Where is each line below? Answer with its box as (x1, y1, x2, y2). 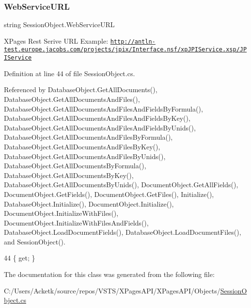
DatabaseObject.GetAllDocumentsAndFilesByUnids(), (4, 151, 166, 161)
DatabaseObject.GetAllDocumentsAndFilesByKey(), (4, 141, 160, 151)
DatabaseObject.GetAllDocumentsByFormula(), (4, 161, 146, 171)
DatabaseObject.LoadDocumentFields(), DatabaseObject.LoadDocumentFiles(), (4, 227, 241, 237)
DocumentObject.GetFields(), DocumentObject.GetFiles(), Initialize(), (4, 189, 214, 199)
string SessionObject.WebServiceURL (4, 19, 115, 30)
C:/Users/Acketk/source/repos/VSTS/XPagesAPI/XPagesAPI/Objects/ (4, 285, 220, 295)
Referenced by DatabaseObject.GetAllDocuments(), (4, 84, 157, 95)
